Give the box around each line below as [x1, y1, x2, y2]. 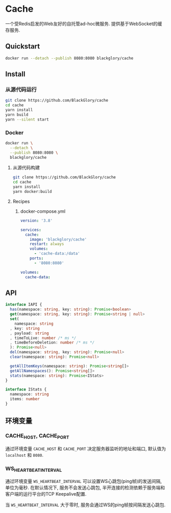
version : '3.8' [20, 218, 53, 223]
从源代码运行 [5, 86, 37, 93]
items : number [10, 397, 40, 402]
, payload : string [10, 330, 50, 336]
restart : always [30, 241, 64, 247]
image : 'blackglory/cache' [30, 237, 87, 242]
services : [20, 227, 42, 232]
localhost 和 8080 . [5, 452, 43, 458]
